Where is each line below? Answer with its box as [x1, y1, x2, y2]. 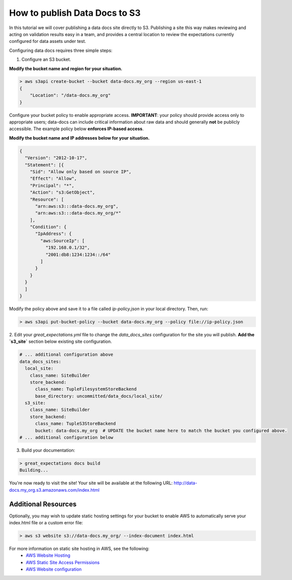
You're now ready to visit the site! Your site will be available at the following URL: [9, 480, 173, 486]
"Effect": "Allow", [30, 176, 77, 181]
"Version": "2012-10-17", [25, 155, 87, 161]
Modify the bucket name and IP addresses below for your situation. [9, 135, 150, 141]
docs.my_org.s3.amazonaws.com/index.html [9, 487, 100, 493]
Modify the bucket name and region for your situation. [9, 66, 123, 72]
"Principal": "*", [30, 182, 74, 188]
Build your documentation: [21, 447, 75, 453]
